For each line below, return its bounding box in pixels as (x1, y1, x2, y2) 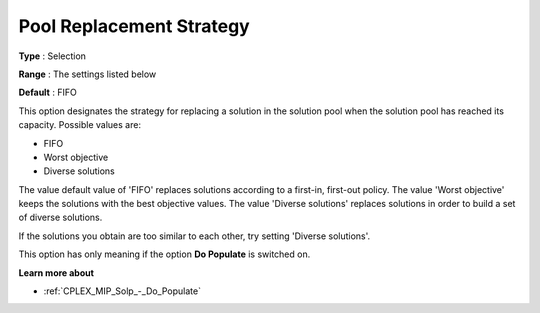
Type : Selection (18, 50, 87, 62)
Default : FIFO (18, 86, 77, 99)
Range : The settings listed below (18, 68, 157, 80)
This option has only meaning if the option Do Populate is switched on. (18, 248, 311, 260)
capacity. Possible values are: (18, 119, 142, 131)
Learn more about (18, 266, 95, 279)
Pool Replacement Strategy (18, 15, 250, 37)
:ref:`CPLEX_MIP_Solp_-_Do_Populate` (43, 285, 202, 297)
